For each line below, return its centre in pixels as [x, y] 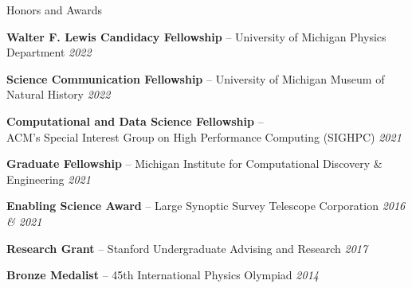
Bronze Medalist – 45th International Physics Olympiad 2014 [163, 275]
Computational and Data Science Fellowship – [135, 121]
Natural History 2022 [59, 94]
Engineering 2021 [49, 179]
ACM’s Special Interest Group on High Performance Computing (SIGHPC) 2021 [204, 136]
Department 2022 [49, 52]
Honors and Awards [55, 10]
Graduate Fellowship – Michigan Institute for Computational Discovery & [194, 163]
